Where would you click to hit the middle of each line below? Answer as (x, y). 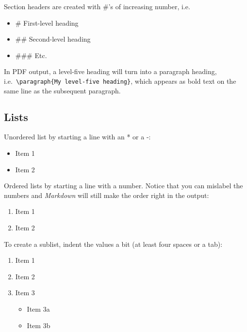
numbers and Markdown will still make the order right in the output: (107, 195)
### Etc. (31, 55)
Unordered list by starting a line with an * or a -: (77, 137)
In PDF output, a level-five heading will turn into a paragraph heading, (110, 71)
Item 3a (38, 309)
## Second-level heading (53, 39)
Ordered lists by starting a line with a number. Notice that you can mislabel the (123, 186)
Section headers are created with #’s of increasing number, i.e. (97, 6)
